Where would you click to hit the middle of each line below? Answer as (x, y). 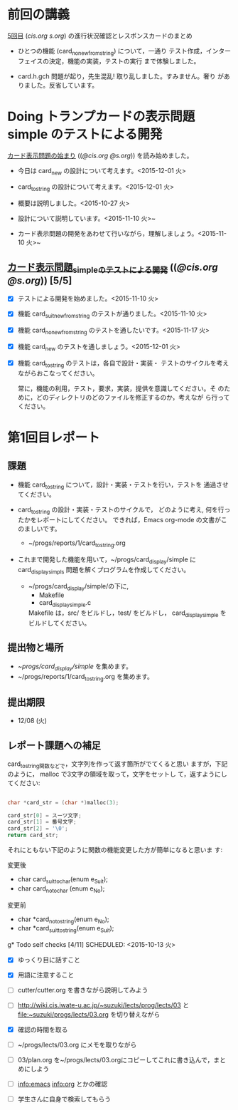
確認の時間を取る (43, 1029)
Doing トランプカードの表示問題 (101, 116)
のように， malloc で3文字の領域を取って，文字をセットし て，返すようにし (117, 774)
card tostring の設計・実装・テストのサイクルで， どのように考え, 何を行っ (124, 510)
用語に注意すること (46, 975)
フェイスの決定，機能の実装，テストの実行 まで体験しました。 (109, 61)
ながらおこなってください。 (58, 373)
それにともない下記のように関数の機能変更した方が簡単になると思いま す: (115, 850)
